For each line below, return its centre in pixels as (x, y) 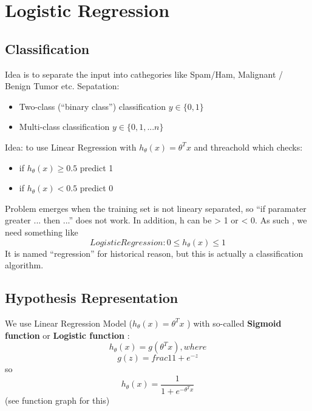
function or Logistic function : (67, 335)
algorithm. (24, 265)
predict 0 (97, 188)
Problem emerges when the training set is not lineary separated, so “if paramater (156, 208)
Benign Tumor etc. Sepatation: (62, 86)
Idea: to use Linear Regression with (71, 147)
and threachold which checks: (248, 147)
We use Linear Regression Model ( (69, 323)
